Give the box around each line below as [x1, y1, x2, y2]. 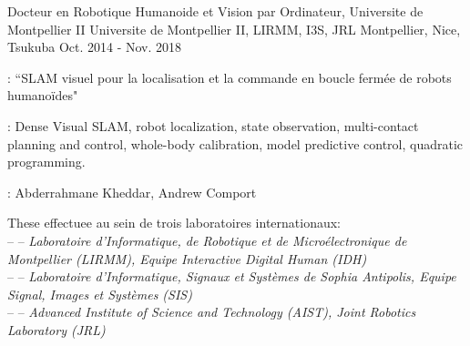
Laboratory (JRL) [7, 320, 106, 339]
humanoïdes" [7, 86, 78, 105]
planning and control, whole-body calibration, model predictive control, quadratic [7, 134, 464, 153]
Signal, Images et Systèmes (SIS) [7, 284, 192, 303]
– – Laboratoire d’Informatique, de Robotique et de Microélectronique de [7, 230, 407, 249]
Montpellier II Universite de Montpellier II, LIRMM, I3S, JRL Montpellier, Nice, [7, 19, 461, 38]
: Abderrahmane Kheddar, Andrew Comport [7, 182, 257, 201]
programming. [7, 152, 86, 171]
